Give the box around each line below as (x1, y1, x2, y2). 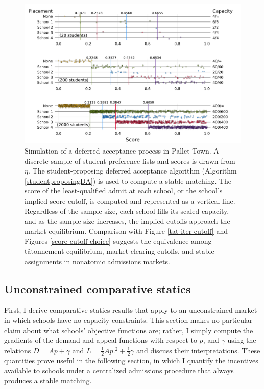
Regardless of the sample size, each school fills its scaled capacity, (25, 205, 229, 216)
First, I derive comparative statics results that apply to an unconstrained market (4, 305, 257, 315)
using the (227, 335, 256, 345)
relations (4, 344, 31, 355)
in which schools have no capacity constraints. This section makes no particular (4, 314, 253, 325)
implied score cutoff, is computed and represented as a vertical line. (25, 196, 235, 206)
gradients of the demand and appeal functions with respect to (4, 335, 197, 345)
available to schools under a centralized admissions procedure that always (4, 365, 234, 376)
